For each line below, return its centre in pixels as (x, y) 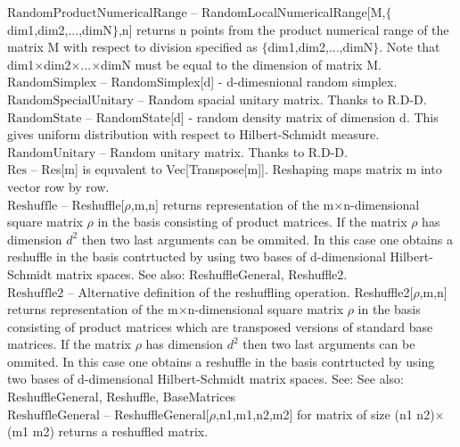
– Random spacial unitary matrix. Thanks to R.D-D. (282, 99)
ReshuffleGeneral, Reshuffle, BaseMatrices (122, 397)
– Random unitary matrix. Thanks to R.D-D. (223, 151)
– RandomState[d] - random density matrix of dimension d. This (262, 116)
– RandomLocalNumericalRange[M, (288, 12)
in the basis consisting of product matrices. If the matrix (252, 222)
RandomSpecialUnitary (70, 100)
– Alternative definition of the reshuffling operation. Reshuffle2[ (240, 291)
